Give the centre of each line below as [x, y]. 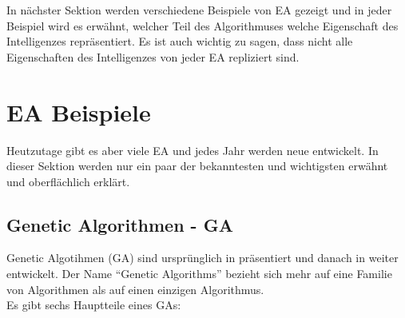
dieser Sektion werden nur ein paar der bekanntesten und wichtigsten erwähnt [197, 166]
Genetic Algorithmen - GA [120, 224]
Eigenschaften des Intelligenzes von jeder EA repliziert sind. [153, 56]
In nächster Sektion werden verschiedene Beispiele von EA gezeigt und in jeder [199, 10]
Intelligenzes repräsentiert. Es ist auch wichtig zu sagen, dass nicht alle [180, 41]
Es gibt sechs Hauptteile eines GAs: [94, 305]
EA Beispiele [79, 111]
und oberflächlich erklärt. [68, 181]
